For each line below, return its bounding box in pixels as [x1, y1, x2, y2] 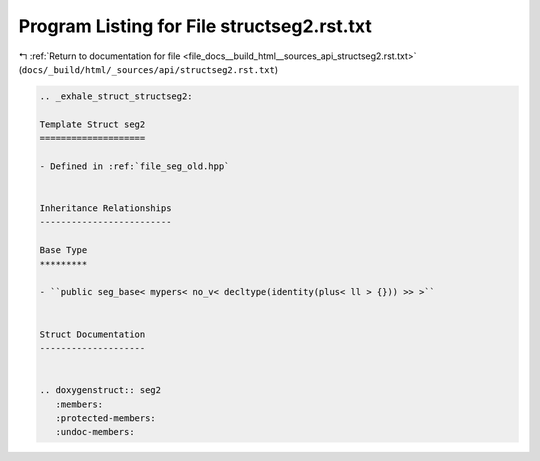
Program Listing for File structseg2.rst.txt [18, 15, 372, 37]
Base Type [39, 245, 88, 256]
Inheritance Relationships [39, 203, 172, 214]
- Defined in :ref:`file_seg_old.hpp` [39, 160, 230, 172]
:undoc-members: [55, 426, 135, 438]
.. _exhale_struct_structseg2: [39, 90, 194, 102]
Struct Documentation [39, 328, 146, 340]
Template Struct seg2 [39, 118, 146, 130]
